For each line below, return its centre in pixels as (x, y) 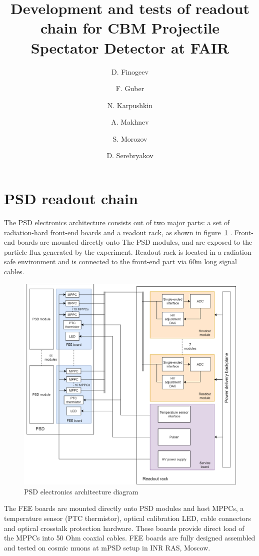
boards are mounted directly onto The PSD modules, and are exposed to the (135, 242)
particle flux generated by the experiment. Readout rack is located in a (113, 251)
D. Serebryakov (130, 155)
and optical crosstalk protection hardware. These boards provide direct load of (124, 528)
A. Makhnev (130, 122)
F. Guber (130, 88)
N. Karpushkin (130, 105)
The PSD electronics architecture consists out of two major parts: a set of (117, 222)
